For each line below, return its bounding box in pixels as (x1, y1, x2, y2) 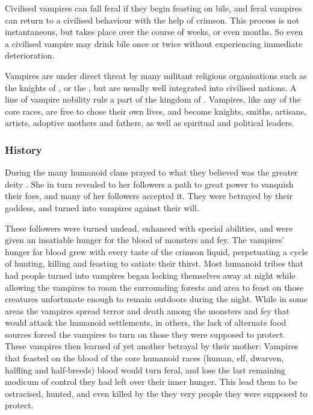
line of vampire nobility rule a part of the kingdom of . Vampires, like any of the (5, 93, 301, 106)
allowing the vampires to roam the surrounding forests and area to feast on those (5, 280, 304, 293)
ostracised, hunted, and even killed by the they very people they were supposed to (5, 387, 308, 399)
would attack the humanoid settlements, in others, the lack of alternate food (5, 316, 287, 329)
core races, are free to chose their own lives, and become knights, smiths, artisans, (5, 104, 306, 117)
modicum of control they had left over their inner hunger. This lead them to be (5, 375, 297, 388)
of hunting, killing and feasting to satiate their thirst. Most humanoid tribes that (5, 257, 304, 270)
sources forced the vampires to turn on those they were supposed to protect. (5, 328, 286, 340)
